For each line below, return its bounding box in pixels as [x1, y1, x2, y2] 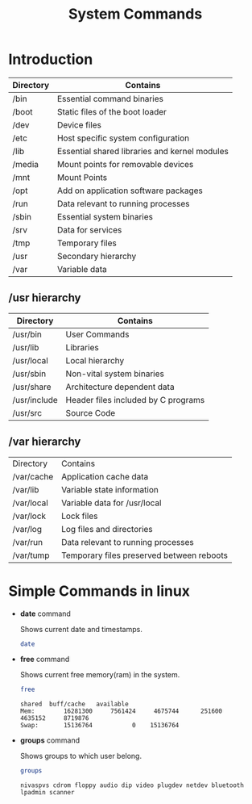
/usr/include [12, 394, 58, 405]
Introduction [8, 50, 93, 69]
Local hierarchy [65, 354, 125, 366]
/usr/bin [12, 329, 43, 340]
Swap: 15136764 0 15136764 [19, 722, 180, 730]
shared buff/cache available [19, 700, 129, 709]
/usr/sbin [12, 368, 47, 379]
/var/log [12, 523, 43, 534]
